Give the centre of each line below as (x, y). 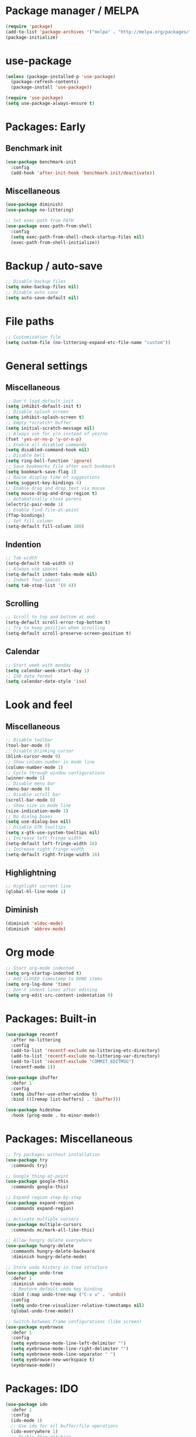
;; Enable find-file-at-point (42, 510)
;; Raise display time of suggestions (53, 477)
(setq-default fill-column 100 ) (45, 526)
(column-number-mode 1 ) (35, 767)
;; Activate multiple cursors (42, 1219)
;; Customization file (33, 337)
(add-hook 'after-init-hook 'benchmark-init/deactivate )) (83, 173)
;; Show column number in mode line (50, 762)
